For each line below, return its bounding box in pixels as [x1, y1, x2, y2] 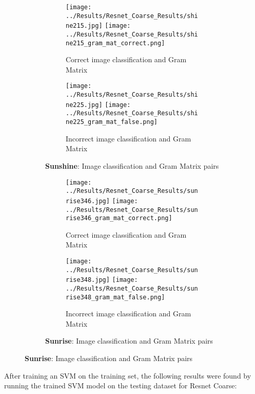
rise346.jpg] [66, 197, 110, 205]
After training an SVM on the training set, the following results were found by [4, 370, 251, 381]
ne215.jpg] [66, 22, 103, 30]
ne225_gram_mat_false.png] [66, 118, 158, 126]
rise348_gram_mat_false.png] [66, 293, 165, 301]
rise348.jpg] [66, 276, 110, 284]
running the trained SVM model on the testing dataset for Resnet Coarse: [4, 380, 237, 391]
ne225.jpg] [66, 101, 103, 109]
